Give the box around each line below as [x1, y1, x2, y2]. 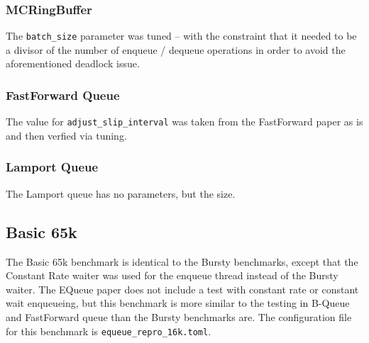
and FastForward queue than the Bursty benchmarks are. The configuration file [6, 309, 352, 324]
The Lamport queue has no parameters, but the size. [6, 186, 236, 201]
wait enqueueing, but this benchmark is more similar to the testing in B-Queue [6, 296, 350, 310]
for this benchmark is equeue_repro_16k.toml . [6, 323, 211, 338]
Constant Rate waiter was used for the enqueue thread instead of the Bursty [6, 268, 338, 283]
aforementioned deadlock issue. [6, 56, 140, 71]
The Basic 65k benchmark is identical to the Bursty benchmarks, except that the [6, 254, 358, 269]
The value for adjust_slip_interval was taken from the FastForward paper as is [6, 114, 363, 129]
